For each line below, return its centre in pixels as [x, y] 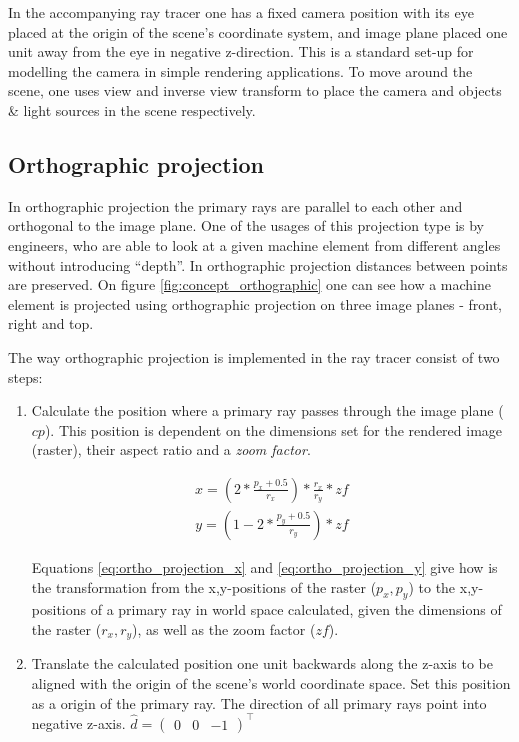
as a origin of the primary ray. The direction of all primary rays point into [259, 702]
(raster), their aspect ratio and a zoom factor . [171, 449]
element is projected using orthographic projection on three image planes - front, [255, 303]
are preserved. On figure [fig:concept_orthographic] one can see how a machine [250, 284]
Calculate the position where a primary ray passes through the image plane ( [267, 410]
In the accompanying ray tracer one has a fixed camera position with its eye [241, 12]
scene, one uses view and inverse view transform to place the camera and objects [255, 90]
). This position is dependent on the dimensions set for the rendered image [273, 429]
